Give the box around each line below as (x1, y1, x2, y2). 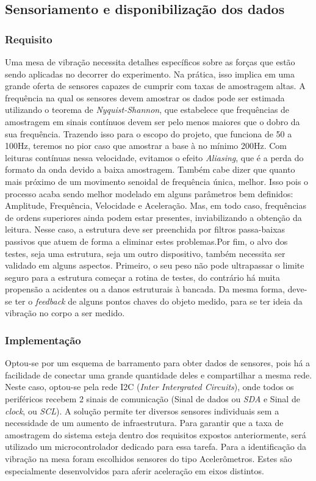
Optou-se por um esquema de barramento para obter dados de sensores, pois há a (5, 356, 311, 369)
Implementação (5, 332, 81, 347)
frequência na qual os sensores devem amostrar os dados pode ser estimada (5, 91, 285, 104)
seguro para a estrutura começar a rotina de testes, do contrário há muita (5, 270, 280, 283)
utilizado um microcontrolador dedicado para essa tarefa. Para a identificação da (5, 440, 307, 453)
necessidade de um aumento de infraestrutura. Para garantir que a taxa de (5, 416, 284, 429)
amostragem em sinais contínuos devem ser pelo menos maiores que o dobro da (5, 115, 300, 128)
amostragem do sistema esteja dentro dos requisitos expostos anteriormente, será (5, 428, 306, 441)
